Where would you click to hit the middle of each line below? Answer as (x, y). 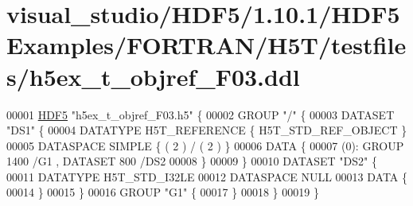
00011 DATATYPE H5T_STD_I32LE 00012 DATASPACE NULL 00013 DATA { (207, 176)
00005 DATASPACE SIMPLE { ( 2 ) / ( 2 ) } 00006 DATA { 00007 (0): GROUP (205, 145)
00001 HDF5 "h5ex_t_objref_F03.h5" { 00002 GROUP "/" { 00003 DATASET (201, 114)
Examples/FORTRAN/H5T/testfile (206, 45)
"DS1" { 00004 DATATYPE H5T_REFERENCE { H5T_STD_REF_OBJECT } (207, 130)
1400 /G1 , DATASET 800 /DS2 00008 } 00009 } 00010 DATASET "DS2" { (192, 161)
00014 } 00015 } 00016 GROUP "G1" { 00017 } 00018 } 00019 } (163, 192)
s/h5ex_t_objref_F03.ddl (153, 76)
